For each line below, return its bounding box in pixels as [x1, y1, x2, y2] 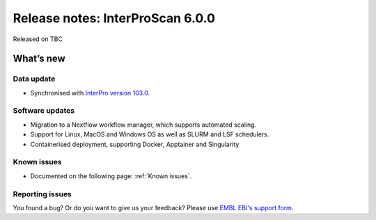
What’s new [13, 53, 65, 65]
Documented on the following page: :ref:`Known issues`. [30, 171, 192, 180]
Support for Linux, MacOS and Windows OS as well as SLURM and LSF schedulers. [30, 130, 269, 139]
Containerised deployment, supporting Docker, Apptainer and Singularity [30, 140, 240, 148]
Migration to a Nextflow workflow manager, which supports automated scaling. [30, 120, 257, 129]
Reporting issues [13, 189, 72, 198]
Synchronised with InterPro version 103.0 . [30, 88, 150, 97]
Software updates [13, 106, 75, 116]
